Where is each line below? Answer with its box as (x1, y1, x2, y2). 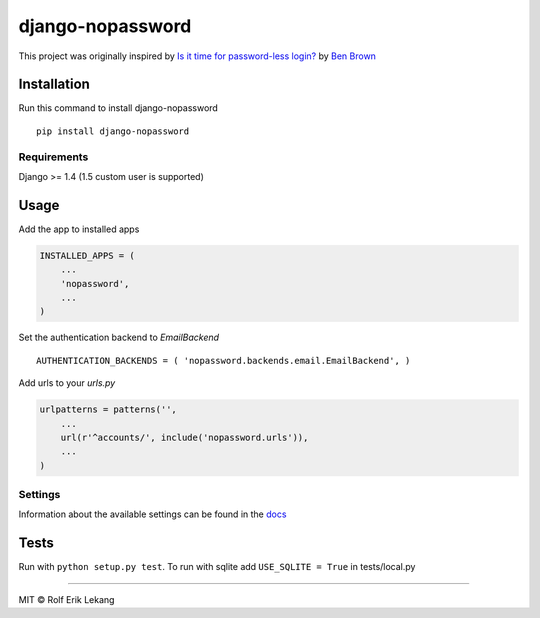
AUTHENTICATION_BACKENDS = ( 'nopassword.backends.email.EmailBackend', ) (36, 355, 411, 366)
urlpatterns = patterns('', (39, 404, 177, 415)
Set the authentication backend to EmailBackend (18, 331, 220, 344)
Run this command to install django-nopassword (18, 102, 219, 114)
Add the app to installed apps (18, 223, 140, 235)
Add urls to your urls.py (18, 377, 116, 389)
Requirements (18, 150, 89, 164)
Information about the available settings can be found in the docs (18, 508, 287, 520)
